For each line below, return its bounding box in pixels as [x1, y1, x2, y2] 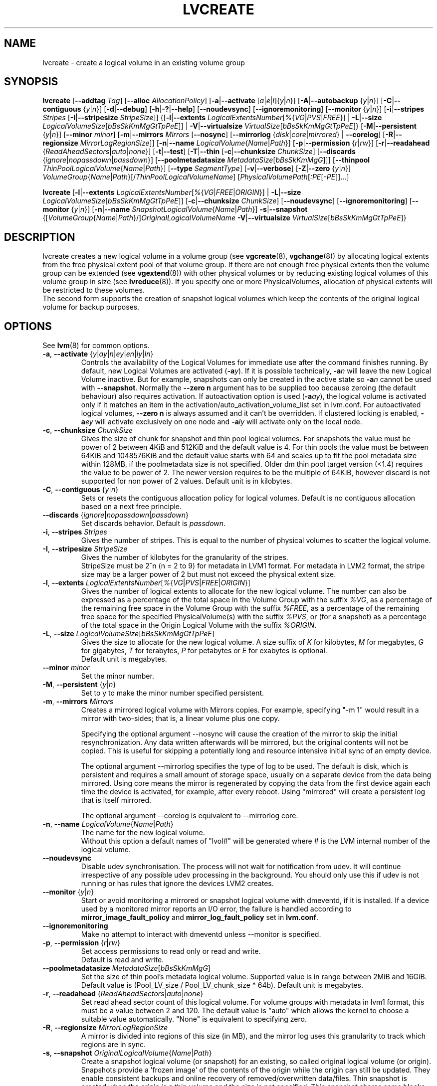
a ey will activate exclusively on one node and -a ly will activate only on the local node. [81, 417, 362, 426]
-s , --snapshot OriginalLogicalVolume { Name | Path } [42, 1049, 212, 1058]
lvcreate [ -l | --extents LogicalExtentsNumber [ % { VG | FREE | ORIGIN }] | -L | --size [42, 188, 301, 197]
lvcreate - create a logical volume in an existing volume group [42, 58, 245, 67]
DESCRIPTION [4, 230, 75, 243]
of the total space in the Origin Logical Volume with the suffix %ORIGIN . [81, 621, 317, 630]
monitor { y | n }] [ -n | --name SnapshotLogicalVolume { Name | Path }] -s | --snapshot [42, 205, 308, 214]
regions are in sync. [81, 1040, 146, 1049]
